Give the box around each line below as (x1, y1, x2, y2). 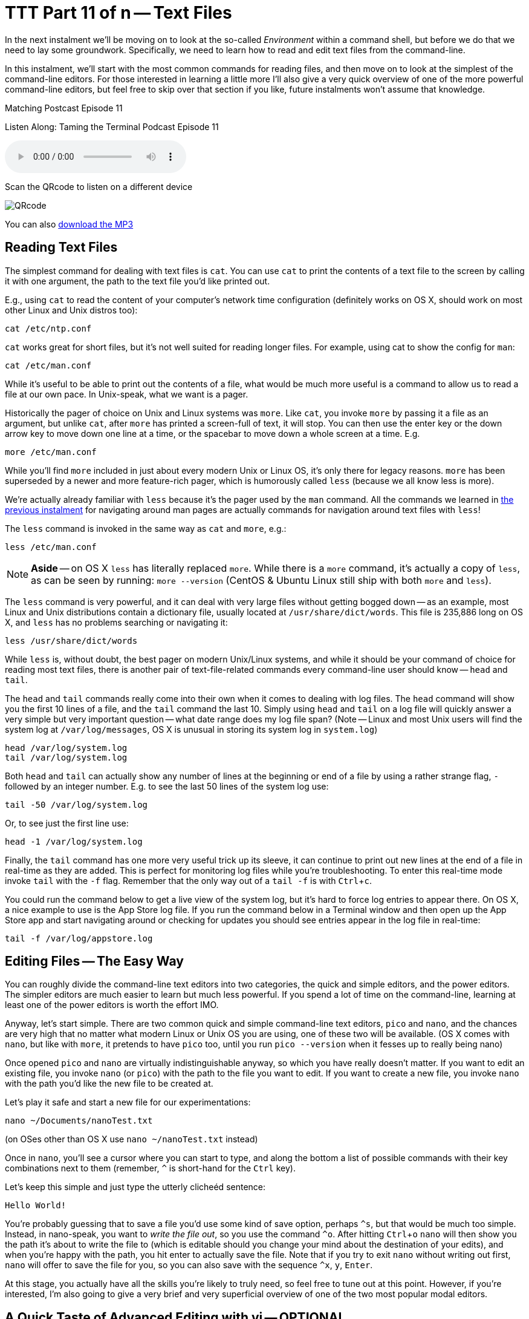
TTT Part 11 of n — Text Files (5, 2, 232, 23)
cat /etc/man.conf (5, 360, 92, 370)
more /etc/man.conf (5, 447, 97, 457)
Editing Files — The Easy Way (5, 954, 184, 969)
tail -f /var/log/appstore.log (5, 933, 153, 943)
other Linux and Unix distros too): (5, 304, 138, 315)
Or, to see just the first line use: (5, 817, 129, 828)
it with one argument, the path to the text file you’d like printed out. (5, 275, 270, 286)
